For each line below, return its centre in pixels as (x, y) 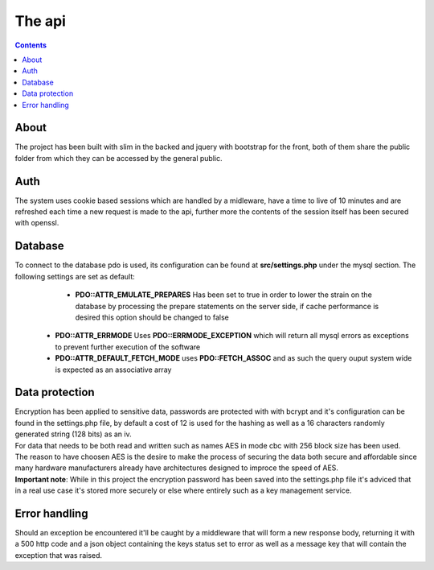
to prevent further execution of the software (128, 347)
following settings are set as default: (75, 276)
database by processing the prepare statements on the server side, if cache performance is (227, 306)
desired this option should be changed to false (152, 317)
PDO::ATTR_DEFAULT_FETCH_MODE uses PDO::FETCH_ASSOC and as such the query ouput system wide (233, 358)
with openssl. (37, 223)
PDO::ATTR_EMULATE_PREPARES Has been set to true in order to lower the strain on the (224, 295)
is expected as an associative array (113, 370)
